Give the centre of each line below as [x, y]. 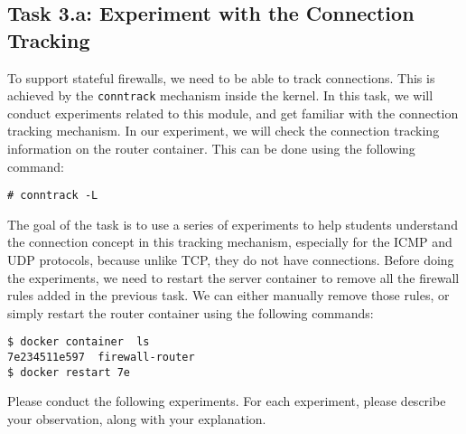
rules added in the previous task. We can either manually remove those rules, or [228, 295]
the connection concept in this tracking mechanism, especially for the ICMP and [230, 242]
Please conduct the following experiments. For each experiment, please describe [227, 401]
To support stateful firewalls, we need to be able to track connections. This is [221, 77]
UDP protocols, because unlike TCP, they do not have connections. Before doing [231, 260]
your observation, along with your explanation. [137, 419]
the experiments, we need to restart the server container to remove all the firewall [233, 277]
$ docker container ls [79, 342]
